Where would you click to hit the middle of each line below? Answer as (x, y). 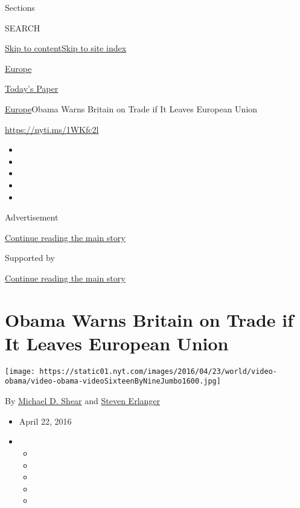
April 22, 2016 (45, 421)
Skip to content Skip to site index (66, 48)
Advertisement (32, 217)
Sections (20, 7)
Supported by (30, 258)
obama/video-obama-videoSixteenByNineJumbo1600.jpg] (113, 381)
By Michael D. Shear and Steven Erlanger (83, 401)
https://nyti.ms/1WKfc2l (52, 129)
